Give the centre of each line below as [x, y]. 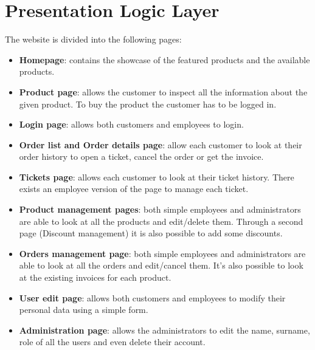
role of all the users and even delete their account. [112, 342]
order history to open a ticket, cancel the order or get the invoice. [141, 156]
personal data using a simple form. [84, 310]
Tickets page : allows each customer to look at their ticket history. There [157, 177]
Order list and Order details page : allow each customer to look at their [161, 144]
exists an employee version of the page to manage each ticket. [134, 189]
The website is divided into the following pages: [93, 39]
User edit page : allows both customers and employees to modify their [152, 297]
